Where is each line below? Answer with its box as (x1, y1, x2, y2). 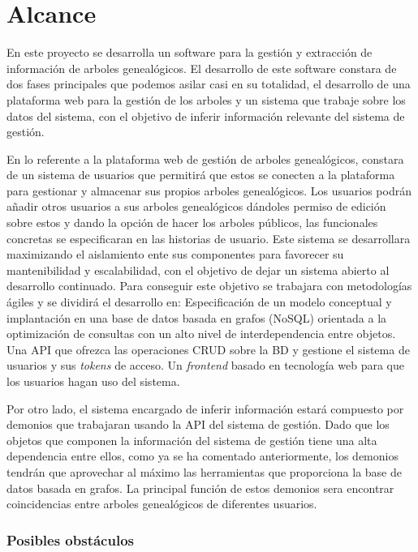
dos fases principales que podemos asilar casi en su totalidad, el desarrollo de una (6, 75, 411, 92)
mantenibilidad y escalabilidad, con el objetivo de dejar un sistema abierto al (6, 261, 390, 278)
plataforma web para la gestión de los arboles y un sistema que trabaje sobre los (6, 91, 406, 108)
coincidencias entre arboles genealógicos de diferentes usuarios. (6, 495, 317, 512)
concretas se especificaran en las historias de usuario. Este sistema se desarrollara (6, 229, 411, 246)
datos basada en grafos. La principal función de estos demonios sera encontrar (6, 479, 394, 496)
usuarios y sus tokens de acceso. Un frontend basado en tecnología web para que (6, 357, 404, 374)
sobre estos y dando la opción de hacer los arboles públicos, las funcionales (6, 214, 378, 231)
